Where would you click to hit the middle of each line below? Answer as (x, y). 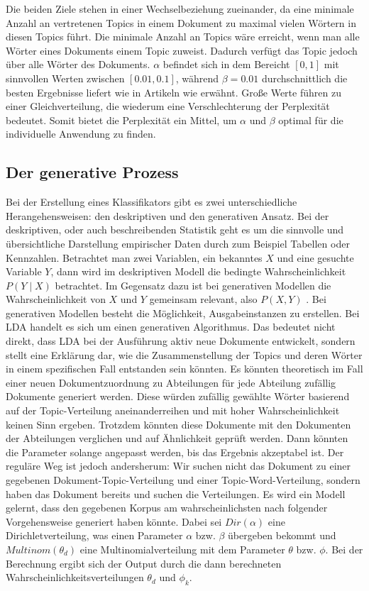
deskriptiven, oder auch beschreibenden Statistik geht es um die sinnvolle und (175, 230)
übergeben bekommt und (282, 535)
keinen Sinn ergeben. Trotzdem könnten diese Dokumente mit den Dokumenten (178, 424)
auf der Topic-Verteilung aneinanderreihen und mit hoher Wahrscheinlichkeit (173, 410)
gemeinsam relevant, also (203, 299)
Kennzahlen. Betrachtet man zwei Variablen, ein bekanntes (134, 257)
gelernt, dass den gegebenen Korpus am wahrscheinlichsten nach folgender (167, 508)
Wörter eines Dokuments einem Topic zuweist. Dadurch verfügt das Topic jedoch (182, 50)
